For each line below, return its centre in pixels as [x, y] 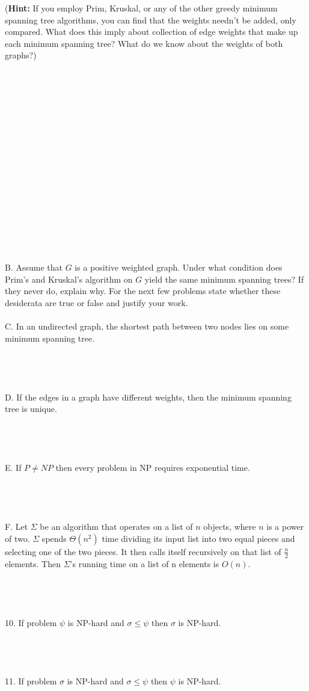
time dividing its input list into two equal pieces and [198, 538]
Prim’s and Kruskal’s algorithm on [69, 279]
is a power [285, 527]
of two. [17, 538]
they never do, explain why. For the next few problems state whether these [143, 291]
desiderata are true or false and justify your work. [96, 302]
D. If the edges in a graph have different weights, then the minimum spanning [148, 397]
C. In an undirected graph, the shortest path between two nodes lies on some [147, 326]
